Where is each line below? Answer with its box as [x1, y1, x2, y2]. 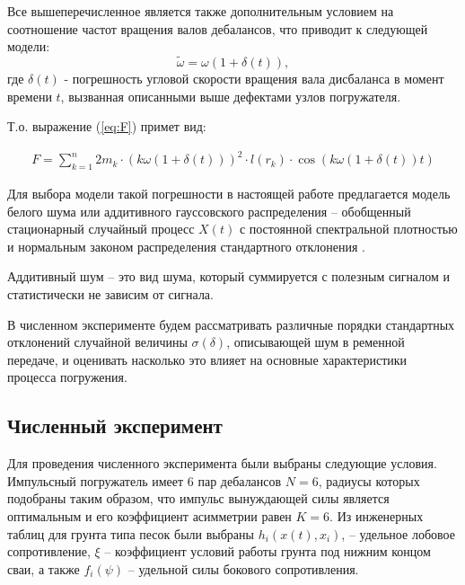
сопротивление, [7, 542, 91, 561]
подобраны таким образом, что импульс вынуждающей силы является [7, 489, 390, 508]
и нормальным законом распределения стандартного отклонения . [7, 236, 365, 255]
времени [7, 86, 52, 105]
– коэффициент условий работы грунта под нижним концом [104, 542, 431, 561]
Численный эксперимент [7, 412, 223, 439]
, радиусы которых [318, 471, 420, 490]
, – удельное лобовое [341, 524, 455, 543]
